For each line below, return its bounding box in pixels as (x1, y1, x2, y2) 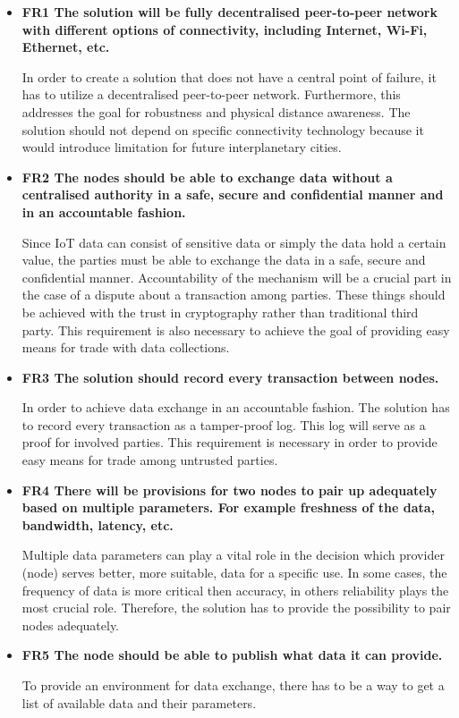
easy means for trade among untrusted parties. (21, 451, 278, 469)
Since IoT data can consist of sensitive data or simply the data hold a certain (21, 232, 446, 251)
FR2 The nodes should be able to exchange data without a (21, 167, 393, 186)
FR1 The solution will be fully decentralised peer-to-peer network (21, 3, 438, 21)
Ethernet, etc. (21, 38, 110, 56)
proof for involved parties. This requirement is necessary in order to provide (21, 433, 438, 452)
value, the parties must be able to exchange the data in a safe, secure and (21, 250, 426, 269)
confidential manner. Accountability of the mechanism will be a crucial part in (21, 267, 452, 286)
